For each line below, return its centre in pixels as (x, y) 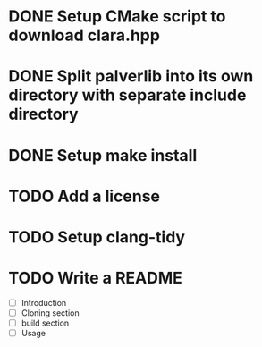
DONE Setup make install (103, 155)
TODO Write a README (95, 278)
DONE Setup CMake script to (117, 17)
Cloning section (50, 313)
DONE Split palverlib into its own (131, 76)
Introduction (44, 302)
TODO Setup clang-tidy (97, 237)
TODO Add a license (85, 196)
